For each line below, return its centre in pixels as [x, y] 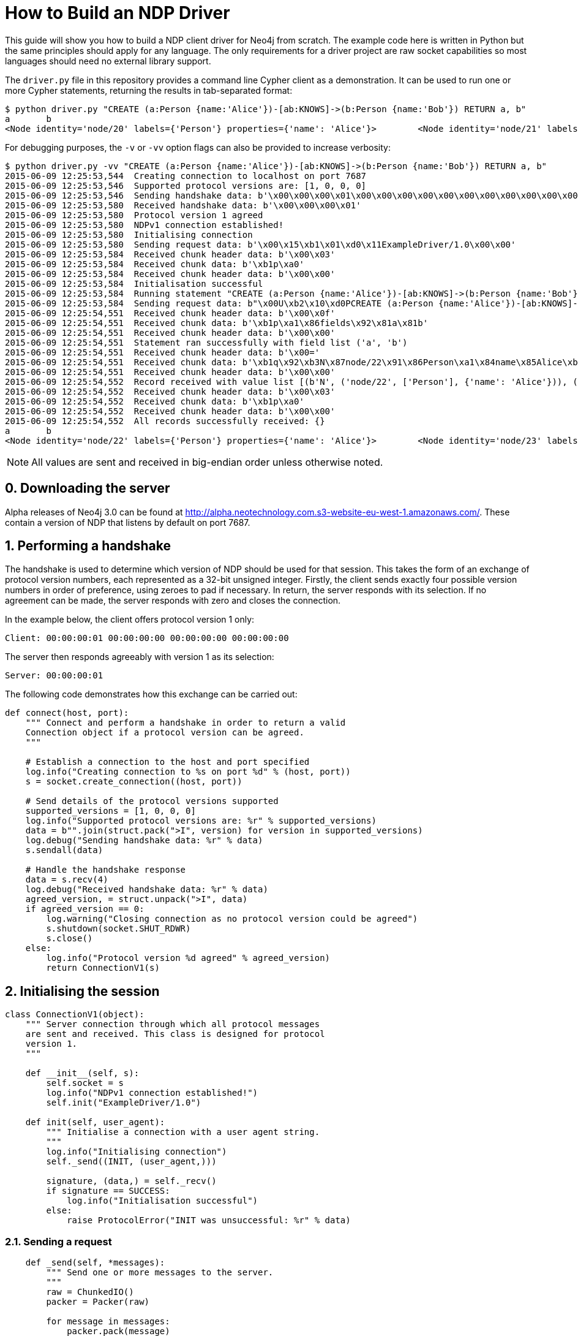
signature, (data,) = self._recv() [131, 1181]
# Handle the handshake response [106, 870]
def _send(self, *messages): [95, 1263]
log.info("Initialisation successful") [163, 1201]
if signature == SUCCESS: [108, 1191]
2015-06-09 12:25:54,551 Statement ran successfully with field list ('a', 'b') [206, 342]
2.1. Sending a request [58, 1241]
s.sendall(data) [64, 850]
